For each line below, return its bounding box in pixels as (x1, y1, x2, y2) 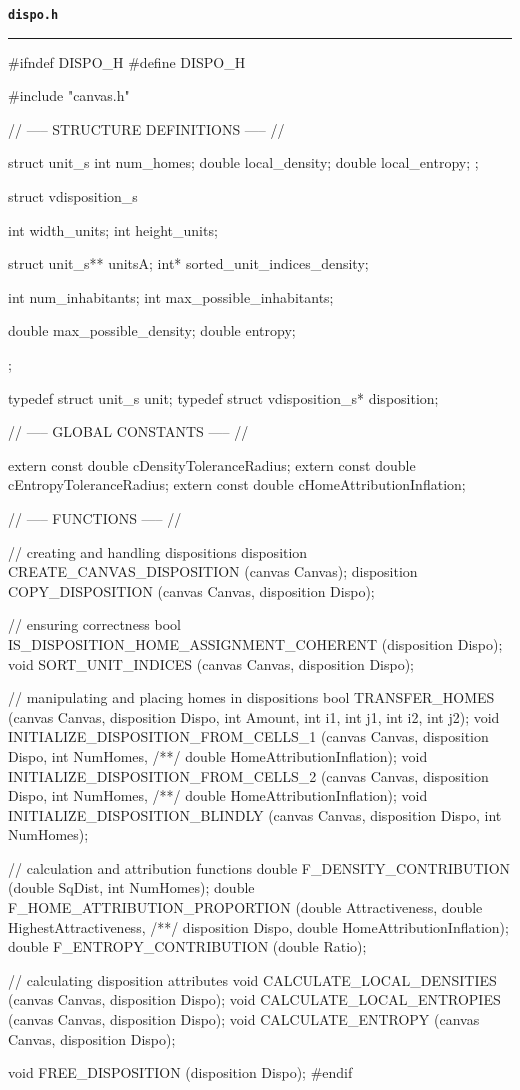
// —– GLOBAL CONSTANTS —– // (8, 421, 249, 442)
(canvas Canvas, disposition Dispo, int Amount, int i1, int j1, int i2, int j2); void (8, 706, 500, 727)
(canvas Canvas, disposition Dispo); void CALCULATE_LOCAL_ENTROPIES (8, 989, 501, 1010)
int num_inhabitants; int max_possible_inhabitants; (8, 286, 334, 307)
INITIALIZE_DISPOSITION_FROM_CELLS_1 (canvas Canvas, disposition (8, 726, 489, 747)
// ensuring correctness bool (8, 614, 182, 635)
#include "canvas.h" (8, 85, 130, 106)
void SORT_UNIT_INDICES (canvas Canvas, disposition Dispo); (8, 653, 415, 674)
